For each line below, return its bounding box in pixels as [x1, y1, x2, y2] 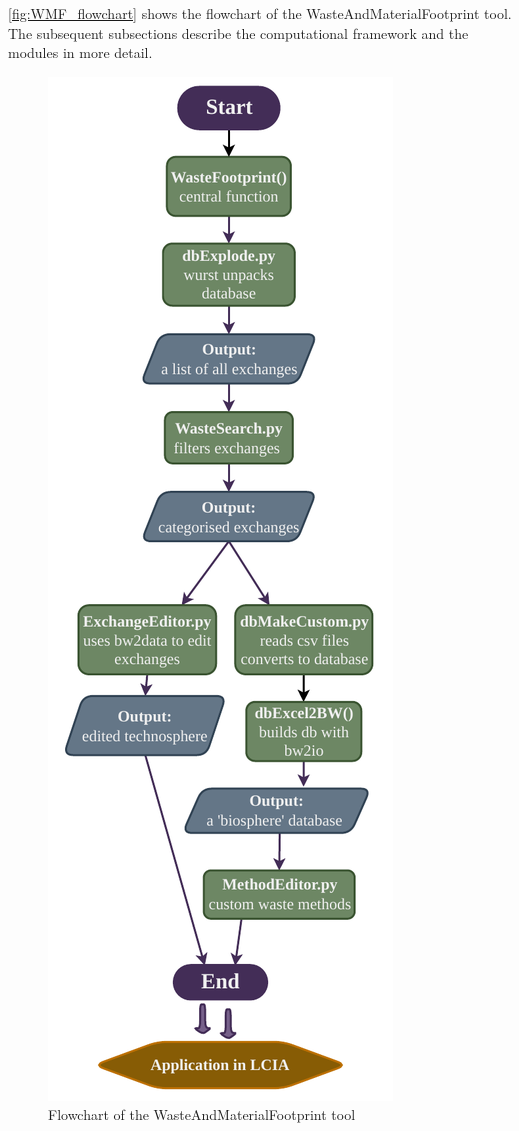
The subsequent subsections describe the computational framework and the [8, 22, 469, 43]
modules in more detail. [8, 42, 153, 63]
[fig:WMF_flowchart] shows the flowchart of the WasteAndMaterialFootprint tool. [8, 3, 512, 23]
